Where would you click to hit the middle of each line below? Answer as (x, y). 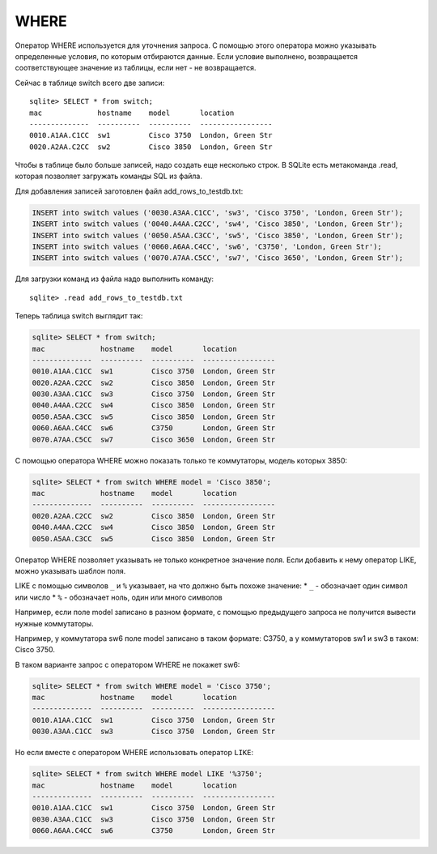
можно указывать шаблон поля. (70, 570)
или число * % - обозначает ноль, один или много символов (119, 597)
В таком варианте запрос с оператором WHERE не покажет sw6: (127, 664)
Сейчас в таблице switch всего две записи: (90, 83)
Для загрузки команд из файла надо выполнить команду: (115, 279)
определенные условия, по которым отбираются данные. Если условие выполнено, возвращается (187, 56)
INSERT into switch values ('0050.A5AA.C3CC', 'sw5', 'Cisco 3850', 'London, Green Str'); (218, 235)
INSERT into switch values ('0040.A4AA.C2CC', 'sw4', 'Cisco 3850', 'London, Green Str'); (218, 224)
